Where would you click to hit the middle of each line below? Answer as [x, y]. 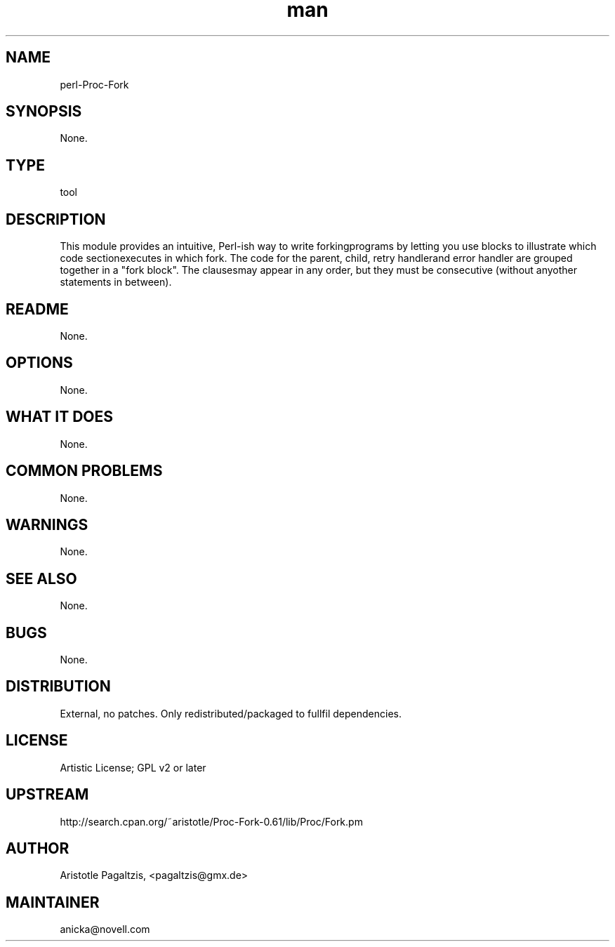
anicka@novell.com [105, 929]
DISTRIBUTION [58, 687]
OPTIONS [39, 363]
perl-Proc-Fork [94, 84]
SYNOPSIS [44, 112]
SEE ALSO [41, 578]
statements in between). [116, 282]
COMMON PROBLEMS [84, 471]
